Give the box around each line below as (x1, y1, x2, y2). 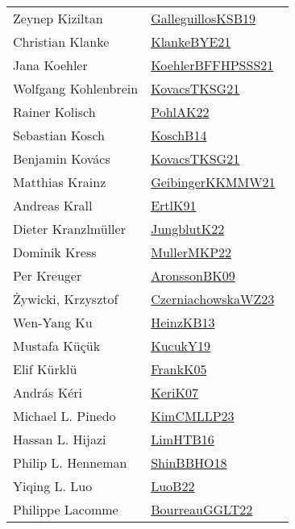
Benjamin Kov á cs (13, 149, 110, 168)
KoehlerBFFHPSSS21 (151, 56, 274, 74)
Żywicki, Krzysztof (13, 289, 118, 308)
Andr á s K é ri (13, 383, 83, 402)
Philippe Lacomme (13, 500, 118, 519)
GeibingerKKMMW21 (151, 173, 276, 191)
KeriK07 (151, 383, 198, 402)
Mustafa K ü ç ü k (13, 336, 101, 355)
